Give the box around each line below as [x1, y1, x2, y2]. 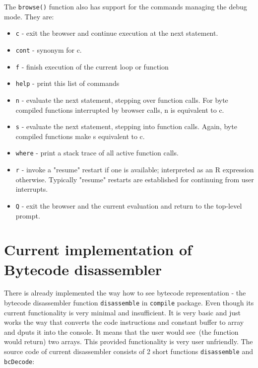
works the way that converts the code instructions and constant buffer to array [4, 317, 244, 327]
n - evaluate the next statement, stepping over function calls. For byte [15, 94, 228, 105]
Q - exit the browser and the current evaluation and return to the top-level [15, 200, 242, 211]
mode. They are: [4, 11, 54, 21]
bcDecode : [4, 356, 35, 366]
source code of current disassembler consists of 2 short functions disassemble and [4, 346, 253, 357]
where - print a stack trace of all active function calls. [15, 147, 179, 158]
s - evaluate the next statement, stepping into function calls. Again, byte [15, 121, 237, 132]
